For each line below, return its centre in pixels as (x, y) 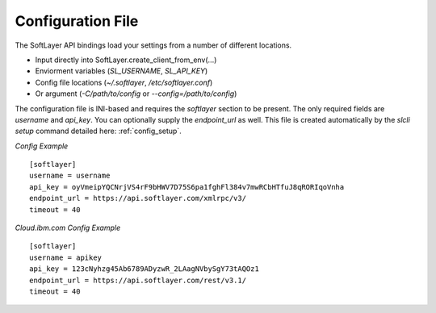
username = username (70, 176)
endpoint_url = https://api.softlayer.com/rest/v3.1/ (138, 280)
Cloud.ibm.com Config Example (68, 228)
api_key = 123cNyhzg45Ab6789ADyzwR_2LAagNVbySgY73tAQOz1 (145, 269)
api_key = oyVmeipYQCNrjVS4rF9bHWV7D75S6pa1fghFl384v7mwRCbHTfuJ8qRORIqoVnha (187, 187)
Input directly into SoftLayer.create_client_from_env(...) (126, 60)
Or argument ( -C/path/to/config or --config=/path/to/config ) (136, 94)
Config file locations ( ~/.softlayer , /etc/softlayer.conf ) (124, 82)
